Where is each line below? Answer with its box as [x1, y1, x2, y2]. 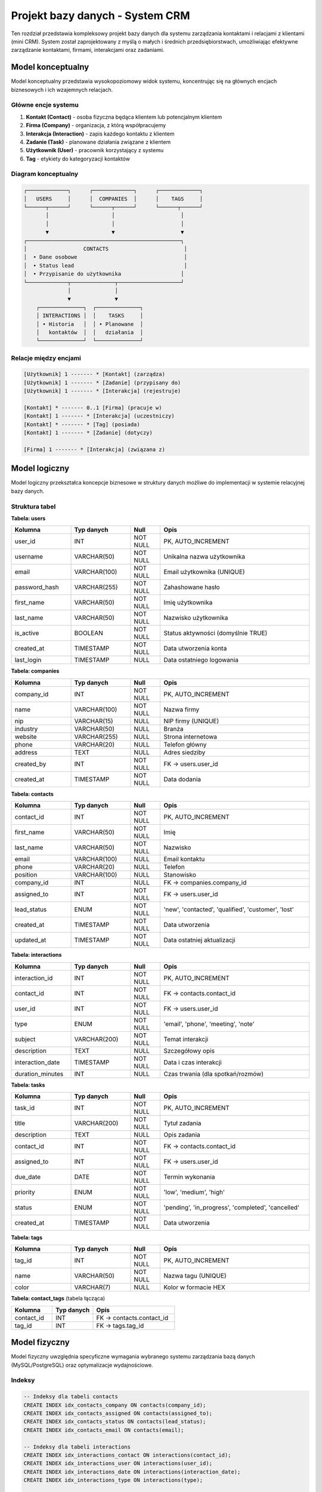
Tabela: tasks [11, 1081, 45, 1089]
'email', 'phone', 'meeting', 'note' [163, 1019, 255, 1028]
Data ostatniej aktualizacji [163, 936, 236, 944]
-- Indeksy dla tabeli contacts [23, 1394, 119, 1400]
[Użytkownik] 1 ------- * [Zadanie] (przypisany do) [23, 379, 181, 386]
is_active [14, 629, 39, 637]
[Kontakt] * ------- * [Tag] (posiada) [23, 421, 140, 428]
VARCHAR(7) [74, 1283, 111, 1291]
